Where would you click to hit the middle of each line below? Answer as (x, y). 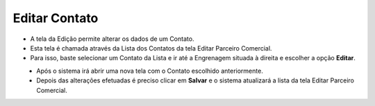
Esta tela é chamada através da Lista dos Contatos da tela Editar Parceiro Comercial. (151, 48)
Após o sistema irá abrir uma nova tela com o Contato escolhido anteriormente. (150, 71)
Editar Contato (56, 18)
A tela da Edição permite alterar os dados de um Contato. (112, 39)
